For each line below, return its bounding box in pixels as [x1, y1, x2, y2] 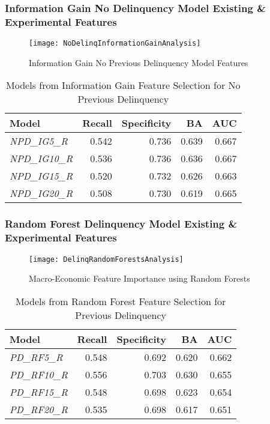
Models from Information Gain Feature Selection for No [6, 78, 241, 92]
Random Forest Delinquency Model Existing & [5, 216, 238, 231]
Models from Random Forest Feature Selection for [15, 294, 226, 308]
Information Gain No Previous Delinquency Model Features [29, 56, 248, 68]
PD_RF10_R [10, 367, 68, 381]
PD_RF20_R [10, 402, 68, 416]
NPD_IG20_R [10, 186, 73, 201]
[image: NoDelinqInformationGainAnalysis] [29, 39, 201, 48]
